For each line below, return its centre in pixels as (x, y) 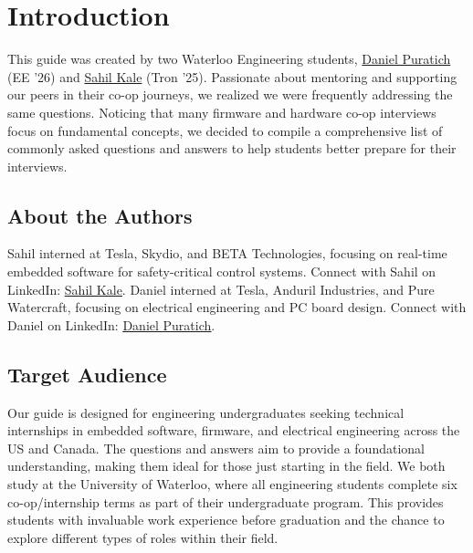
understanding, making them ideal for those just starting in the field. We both (226, 466)
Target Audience (87, 374)
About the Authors (100, 215)
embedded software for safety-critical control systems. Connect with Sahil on (222, 271)
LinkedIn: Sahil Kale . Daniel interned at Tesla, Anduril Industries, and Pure (221, 289)
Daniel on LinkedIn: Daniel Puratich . (111, 324)
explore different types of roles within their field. (143, 537)
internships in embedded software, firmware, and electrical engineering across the (234, 430)
